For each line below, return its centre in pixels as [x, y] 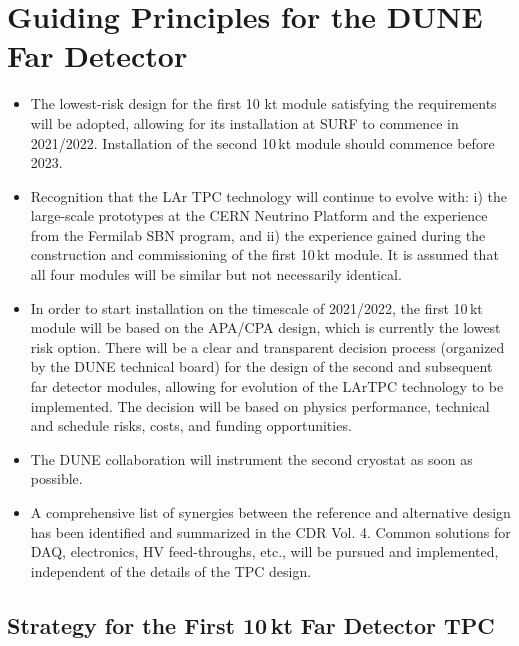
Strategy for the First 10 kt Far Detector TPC [251, 624]
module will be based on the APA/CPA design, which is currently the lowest [265, 327]
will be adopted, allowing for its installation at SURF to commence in [244, 122]
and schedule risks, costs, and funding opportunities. [191, 425]
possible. [56, 478]
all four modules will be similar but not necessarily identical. [216, 274]
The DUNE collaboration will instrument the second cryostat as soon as [251, 458]
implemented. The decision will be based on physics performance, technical [260, 405]
